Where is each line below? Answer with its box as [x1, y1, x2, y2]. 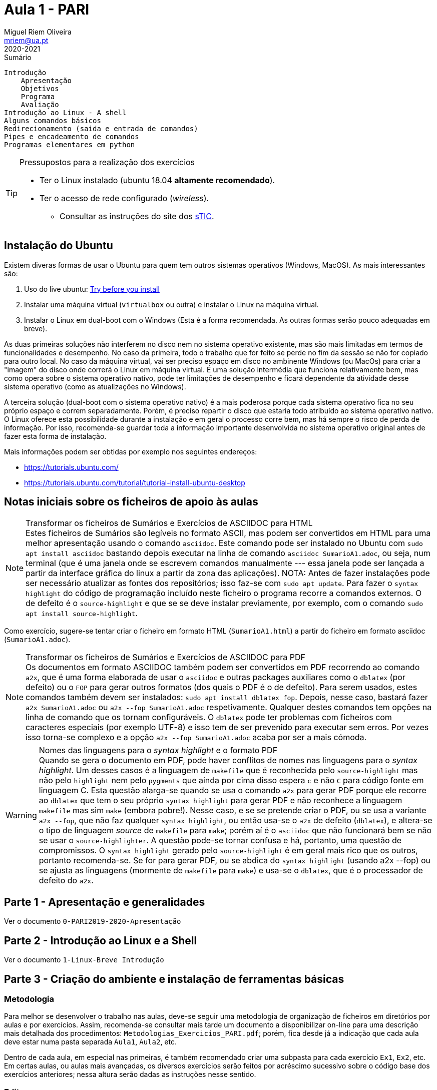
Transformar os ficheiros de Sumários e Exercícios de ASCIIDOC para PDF [26, 652, 305, 663]
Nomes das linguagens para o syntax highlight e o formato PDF [39, 745, 278, 756]
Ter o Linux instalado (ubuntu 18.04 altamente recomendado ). [40, 175, 275, 185]
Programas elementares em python [4, 140, 135, 149]
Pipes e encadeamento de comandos [4, 132, 139, 141]
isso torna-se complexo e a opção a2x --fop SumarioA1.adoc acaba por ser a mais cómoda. [26, 732, 367, 743]
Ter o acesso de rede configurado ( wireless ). [40, 193, 209, 203]
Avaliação [21, 100, 59, 109]
